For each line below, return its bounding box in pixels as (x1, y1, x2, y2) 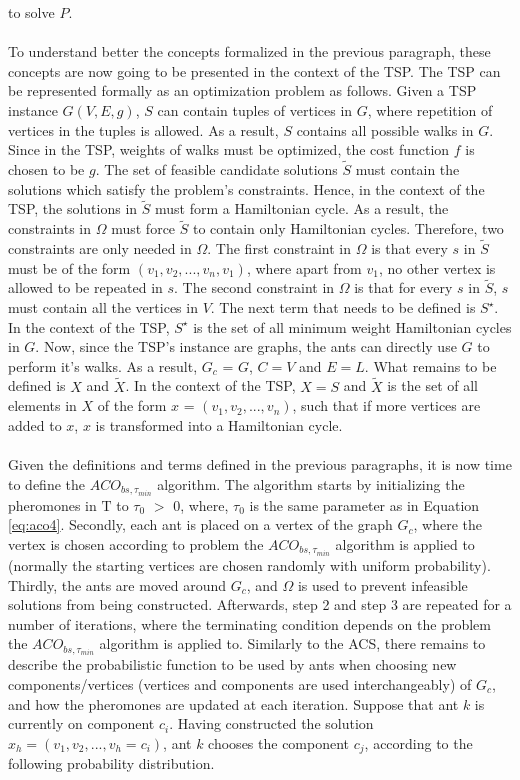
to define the (8, 473, 85, 494)
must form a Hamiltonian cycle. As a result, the (155, 198, 449, 219)
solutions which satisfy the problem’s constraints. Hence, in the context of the (8, 178, 485, 199)
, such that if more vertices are (292, 395, 481, 416)
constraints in (8, 218, 92, 239)
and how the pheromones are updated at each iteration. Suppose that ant (8, 693, 459, 714)
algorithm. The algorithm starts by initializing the (157, 473, 465, 494)
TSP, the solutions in (8, 198, 138, 219)
